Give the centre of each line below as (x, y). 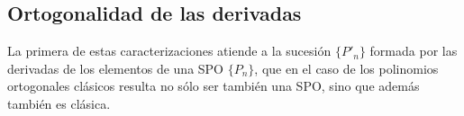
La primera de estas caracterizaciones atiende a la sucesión (169, 51)
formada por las (414, 51)
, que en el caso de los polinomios (346, 68)
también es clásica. (59, 103)
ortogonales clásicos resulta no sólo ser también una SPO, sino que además (214, 86)
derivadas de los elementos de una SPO (116, 68)
